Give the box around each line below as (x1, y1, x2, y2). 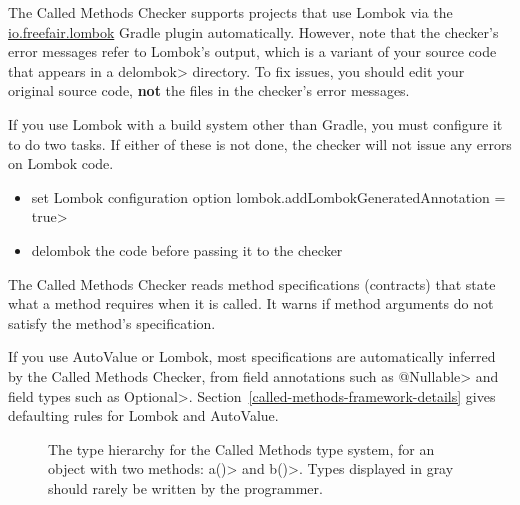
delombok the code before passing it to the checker (31, 239, 343, 260)
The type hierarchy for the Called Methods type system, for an (48, 438, 435, 459)
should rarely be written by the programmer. (48, 477, 323, 498)
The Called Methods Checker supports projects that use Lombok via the (8, 2, 453, 22)
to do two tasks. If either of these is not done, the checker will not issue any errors (8, 133, 512, 154)
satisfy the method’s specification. (8, 312, 216, 333)
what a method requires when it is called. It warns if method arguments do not (8, 293, 494, 314)
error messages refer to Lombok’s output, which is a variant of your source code (8, 41, 497, 62)
